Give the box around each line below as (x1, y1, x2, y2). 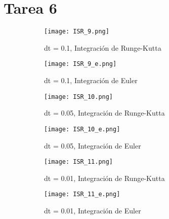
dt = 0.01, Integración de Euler (44, 205, 141, 216)
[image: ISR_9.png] (44, 28, 109, 35)
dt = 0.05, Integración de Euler (44, 140, 141, 151)
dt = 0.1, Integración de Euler (44, 75, 138, 86)
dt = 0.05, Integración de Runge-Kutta (44, 107, 165, 118)
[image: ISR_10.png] (44, 93, 113, 100)
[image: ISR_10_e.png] (44, 125, 120, 133)
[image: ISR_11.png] (44, 158, 113, 166)
